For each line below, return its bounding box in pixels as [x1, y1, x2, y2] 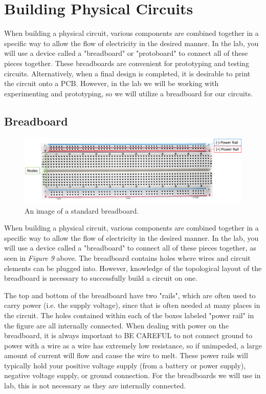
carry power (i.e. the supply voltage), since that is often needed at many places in [4, 300, 260, 310]
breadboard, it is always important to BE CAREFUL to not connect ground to [4, 330, 253, 341]
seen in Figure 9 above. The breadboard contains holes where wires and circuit [4, 252, 251, 263]
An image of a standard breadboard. [25, 205, 139, 216]
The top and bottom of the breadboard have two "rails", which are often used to [4, 289, 256, 300]
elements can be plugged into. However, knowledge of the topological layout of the [4, 262, 262, 273]
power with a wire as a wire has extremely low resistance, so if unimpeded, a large [4, 340, 262, 350]
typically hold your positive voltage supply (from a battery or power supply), [4, 360, 246, 370]
